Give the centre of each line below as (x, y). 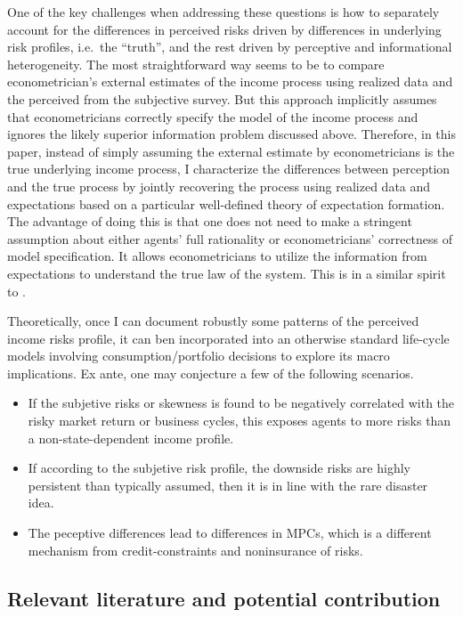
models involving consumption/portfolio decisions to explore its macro (199, 356)
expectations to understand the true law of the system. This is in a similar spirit (227, 273)
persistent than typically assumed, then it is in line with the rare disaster (228, 485)
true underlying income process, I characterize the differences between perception (229, 169)
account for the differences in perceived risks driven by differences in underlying (224, 29)
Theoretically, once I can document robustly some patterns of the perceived (213, 321)
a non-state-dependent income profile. (131, 438)
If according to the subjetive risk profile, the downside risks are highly (219, 468)
